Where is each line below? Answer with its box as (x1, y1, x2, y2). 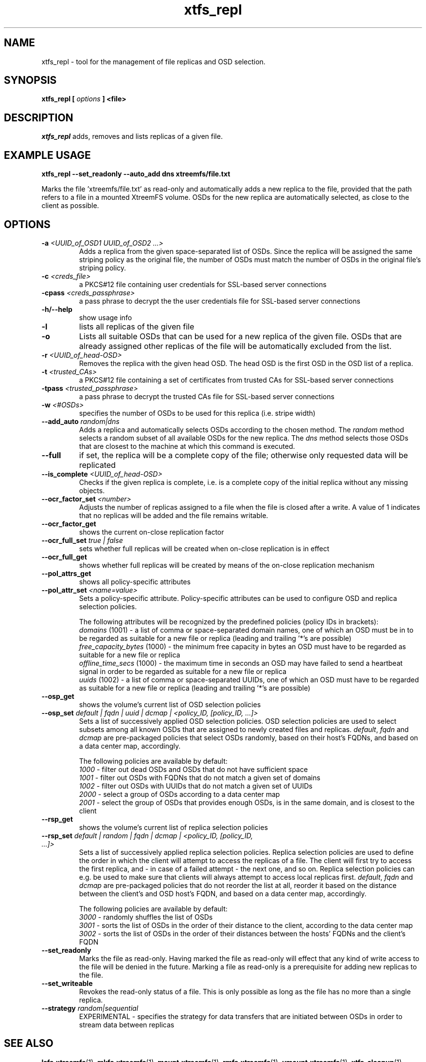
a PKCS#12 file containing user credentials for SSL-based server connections (79, 280, 327, 289)
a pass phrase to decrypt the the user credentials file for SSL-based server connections (79, 296, 360, 305)
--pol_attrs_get (41, 569, 91, 578)
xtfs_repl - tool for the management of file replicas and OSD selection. (41, 57, 266, 66)
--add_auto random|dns (41, 417, 120, 425)
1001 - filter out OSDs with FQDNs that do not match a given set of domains (79, 773, 320, 782)
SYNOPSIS (4, 74, 57, 87)
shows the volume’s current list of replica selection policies (79, 823, 268, 831)
